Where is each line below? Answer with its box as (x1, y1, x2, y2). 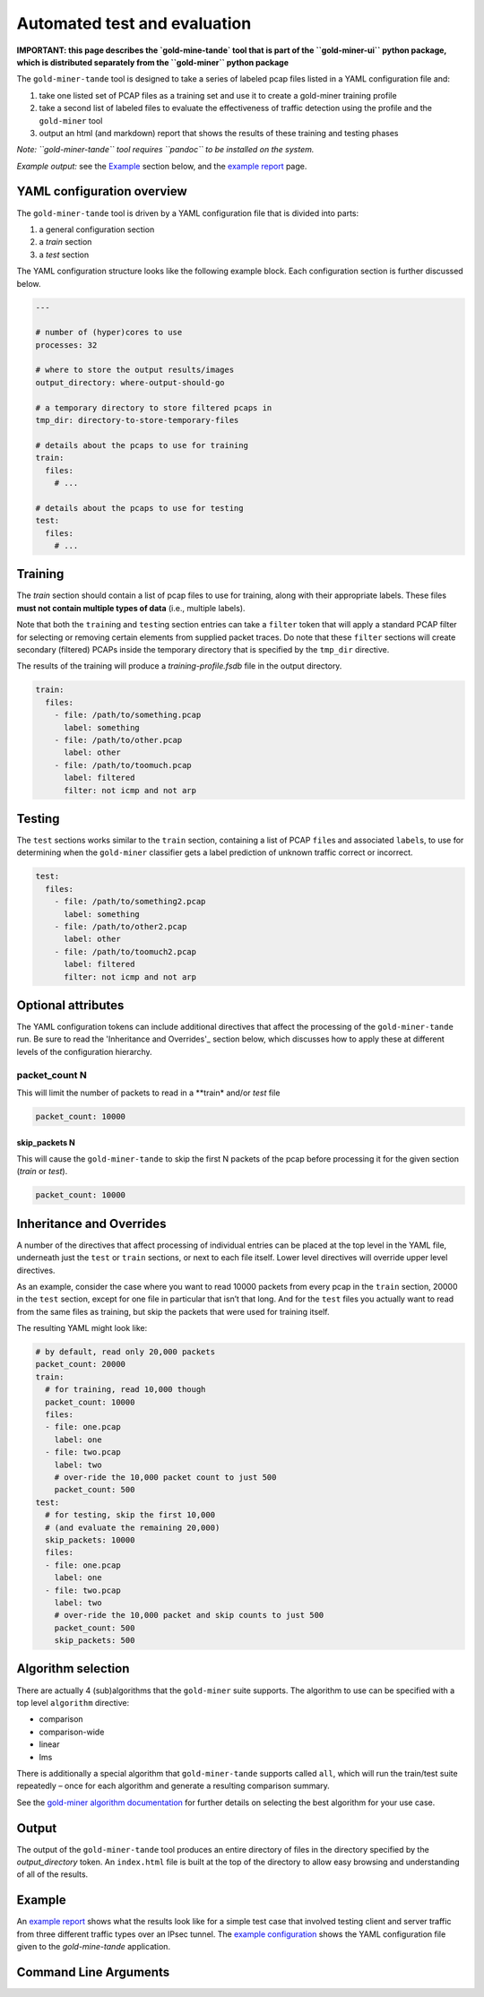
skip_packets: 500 (54, 1636, 135, 1646)
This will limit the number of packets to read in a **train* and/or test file (16, 1087, 281, 1098)
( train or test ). (16, 1166, 68, 1177)
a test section (39, 249, 90, 260)
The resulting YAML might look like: (16, 1323, 148, 1334)
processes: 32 (35, 340, 98, 350)
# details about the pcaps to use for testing (35, 503, 244, 513)
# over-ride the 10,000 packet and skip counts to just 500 (54, 1610, 324, 1621)
